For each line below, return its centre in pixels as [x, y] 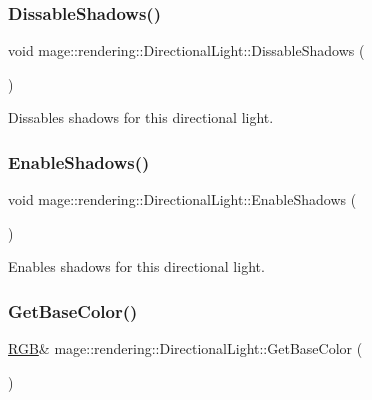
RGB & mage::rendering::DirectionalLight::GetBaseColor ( [185, 348]
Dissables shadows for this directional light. [141, 117]
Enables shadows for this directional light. [136, 266]
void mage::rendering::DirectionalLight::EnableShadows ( [182, 199]
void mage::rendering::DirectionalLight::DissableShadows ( [186, 50]
